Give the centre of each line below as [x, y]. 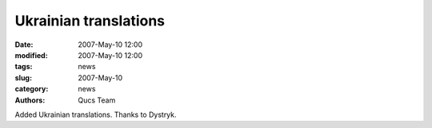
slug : [23, 78]
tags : [24, 67]
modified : [31, 55]
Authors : [30, 100]
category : [32, 89]
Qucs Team [97, 100]
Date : [24, 45]
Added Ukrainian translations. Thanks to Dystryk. [96, 114]
